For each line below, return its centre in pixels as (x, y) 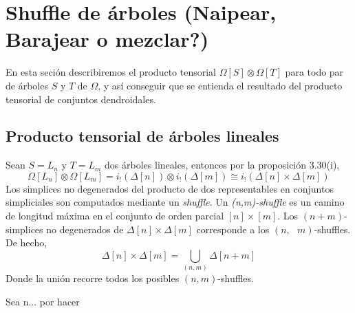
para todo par (314, 72)
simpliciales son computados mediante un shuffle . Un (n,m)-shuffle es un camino (175, 202)
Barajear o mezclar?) (107, 39)
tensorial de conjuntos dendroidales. (81, 99)
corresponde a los (233, 229)
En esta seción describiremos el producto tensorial (111, 72)
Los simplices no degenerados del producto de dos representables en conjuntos (170, 188)
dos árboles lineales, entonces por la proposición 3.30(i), (222, 165)
